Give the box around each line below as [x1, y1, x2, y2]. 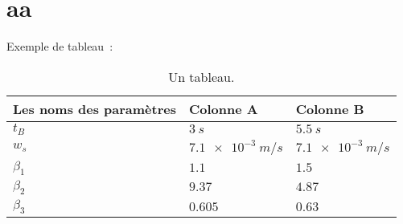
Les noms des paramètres [13, 99, 176, 118]
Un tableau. [168, 67, 235, 86]
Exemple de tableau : [6, 38, 113, 55]
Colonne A [188, 99, 258, 118]
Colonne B [295, 99, 364, 118]
